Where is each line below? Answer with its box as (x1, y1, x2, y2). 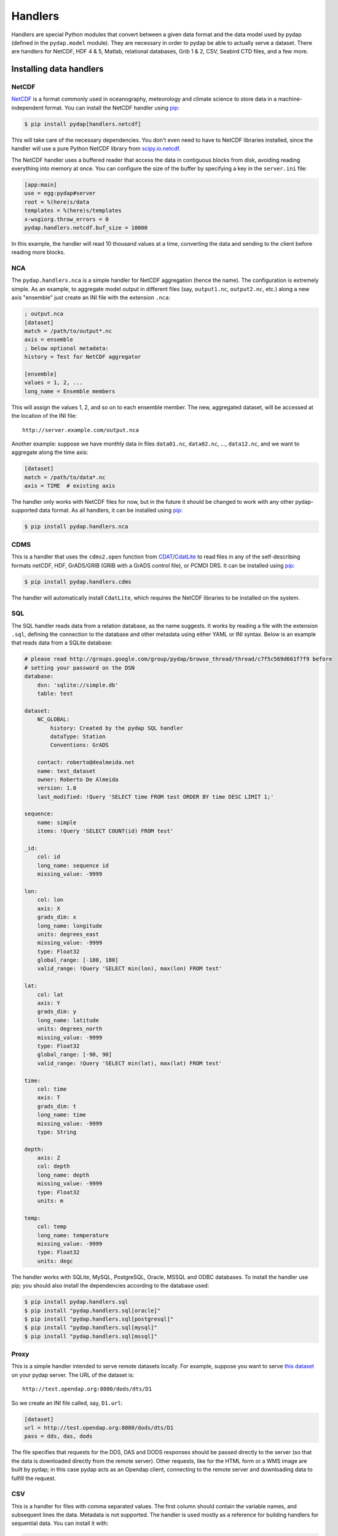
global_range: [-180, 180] (37, 957, 119, 964)
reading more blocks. (11, 249, 66, 256)
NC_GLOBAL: (37, 716, 70, 723)
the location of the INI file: (11, 412, 77, 420)
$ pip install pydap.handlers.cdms (24, 578, 132, 585)
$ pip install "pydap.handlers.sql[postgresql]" (24, 1315, 174, 1322)
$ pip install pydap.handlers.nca (24, 523, 128, 530)
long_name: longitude (37, 922, 103, 929)
